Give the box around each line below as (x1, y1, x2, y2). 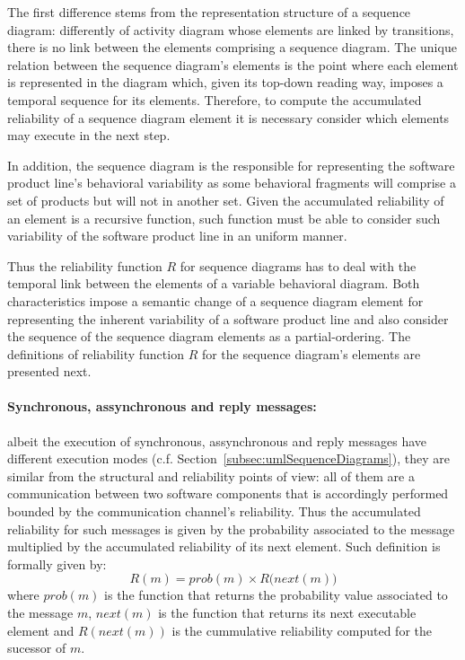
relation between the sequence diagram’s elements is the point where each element (7, 55, 459, 74)
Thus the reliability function (7, 256, 162, 275)
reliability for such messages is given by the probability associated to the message (7, 519, 455, 538)
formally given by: (7, 554, 107, 573)
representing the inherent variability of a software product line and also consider (7, 309, 449, 328)
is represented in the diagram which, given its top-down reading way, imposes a (7, 73, 443, 92)
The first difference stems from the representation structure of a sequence (7, 3, 411, 21)
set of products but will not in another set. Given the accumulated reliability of (7, 190, 444, 209)
